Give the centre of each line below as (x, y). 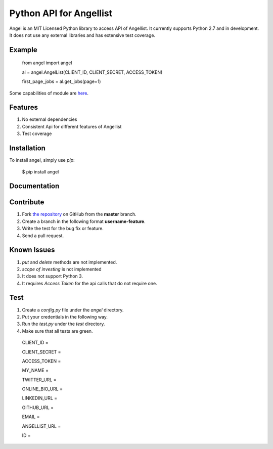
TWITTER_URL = (39, 380)
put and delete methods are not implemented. (70, 262)
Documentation (34, 186)
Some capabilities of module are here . (49, 93)
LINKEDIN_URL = (40, 398)
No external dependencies (50, 119)
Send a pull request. (43, 236)
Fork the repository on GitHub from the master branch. (79, 214)
